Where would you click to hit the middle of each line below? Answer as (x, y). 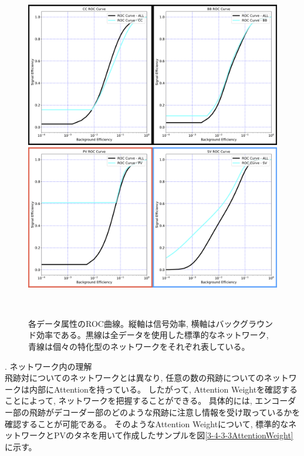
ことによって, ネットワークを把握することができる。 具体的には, (129, 401)
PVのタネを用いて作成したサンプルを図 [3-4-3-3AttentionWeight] (173, 435)
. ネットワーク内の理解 (48, 366)
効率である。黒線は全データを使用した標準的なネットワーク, (152, 335)
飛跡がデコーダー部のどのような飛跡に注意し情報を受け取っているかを (165, 412)
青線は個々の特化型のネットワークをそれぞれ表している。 (139, 346)
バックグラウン (244, 323)
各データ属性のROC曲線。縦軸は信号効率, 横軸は (122, 323)
